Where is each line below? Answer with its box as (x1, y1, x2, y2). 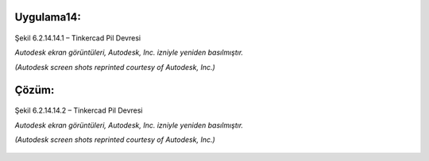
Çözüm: (14, 83, 55, 97)
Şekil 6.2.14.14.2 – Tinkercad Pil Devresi (14, 105, 143, 115)
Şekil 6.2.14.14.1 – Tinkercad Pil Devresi (14, 33, 141, 43)
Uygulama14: (14, 10, 81, 24)
